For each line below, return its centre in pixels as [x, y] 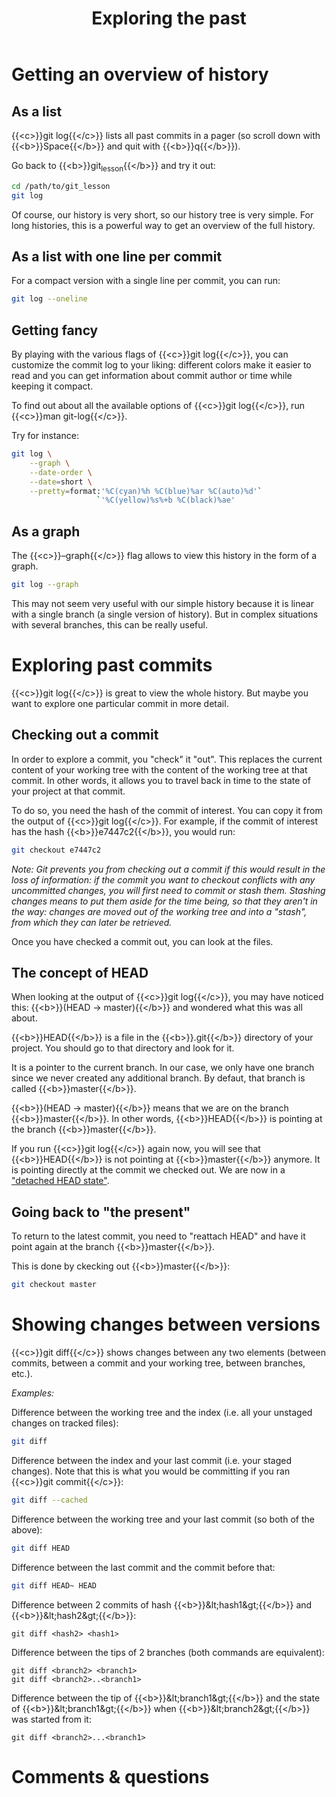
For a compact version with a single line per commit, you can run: [146, 281]
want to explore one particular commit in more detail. [120, 703]
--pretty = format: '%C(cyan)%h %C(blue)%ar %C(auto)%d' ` [146, 491]
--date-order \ [61, 472]
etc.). [22, 1374]
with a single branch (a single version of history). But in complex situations [165, 614]
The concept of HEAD [80, 973]
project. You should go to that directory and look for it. [123, 1048]
